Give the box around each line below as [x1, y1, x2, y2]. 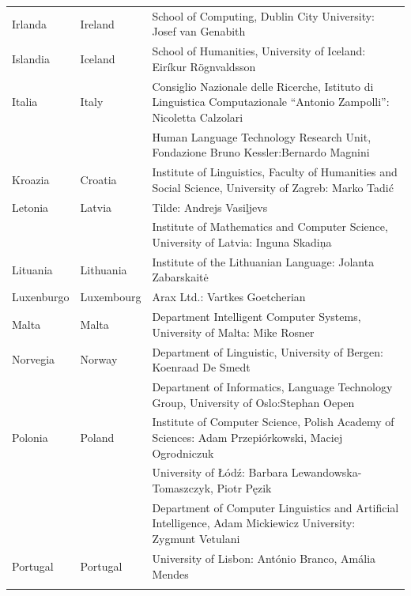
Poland [80, 429, 115, 445]
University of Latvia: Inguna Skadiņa [152, 233, 332, 250]
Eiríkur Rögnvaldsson [152, 58, 256, 74]
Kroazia [12, 171, 50, 187]
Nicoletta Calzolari [152, 108, 243, 125]
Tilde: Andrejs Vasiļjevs [152, 198, 268, 215]
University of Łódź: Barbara [152, 464, 288, 481]
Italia [12, 93, 38, 110]
